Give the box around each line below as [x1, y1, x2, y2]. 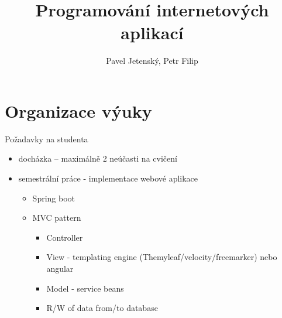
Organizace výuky [5, 98, 152, 122]
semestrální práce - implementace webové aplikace [18, 172, 198, 184]
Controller [46, 231, 83, 243]
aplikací [121, 20, 184, 45]
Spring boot [32, 192, 75, 204]
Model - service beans [46, 282, 124, 294]
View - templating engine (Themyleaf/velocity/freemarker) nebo [46, 251, 277, 263]
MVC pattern [32, 211, 81, 224]
